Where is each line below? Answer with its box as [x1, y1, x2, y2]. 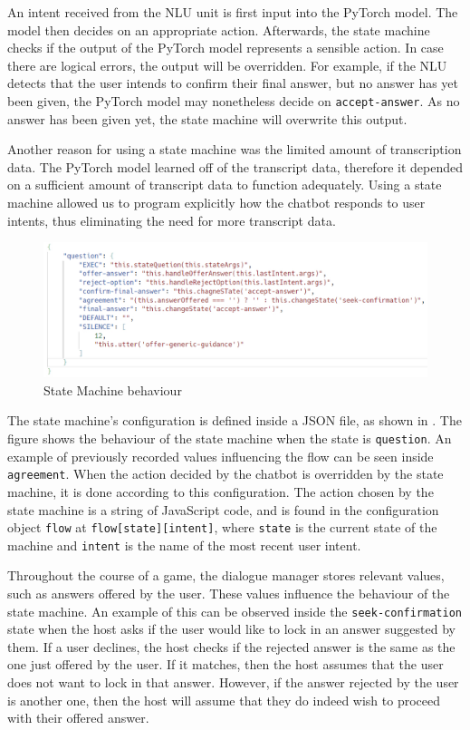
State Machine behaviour [43, 380, 182, 399]
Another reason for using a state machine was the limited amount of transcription [7, 140, 462, 159]
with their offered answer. [7, 708, 149, 727]
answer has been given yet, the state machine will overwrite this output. [7, 109, 408, 128]
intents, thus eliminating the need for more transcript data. [7, 210, 336, 229]
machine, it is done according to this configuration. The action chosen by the [7, 482, 434, 501]
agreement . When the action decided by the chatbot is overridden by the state [7, 464, 444, 483]
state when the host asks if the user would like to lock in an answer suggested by [7, 619, 456, 638]
